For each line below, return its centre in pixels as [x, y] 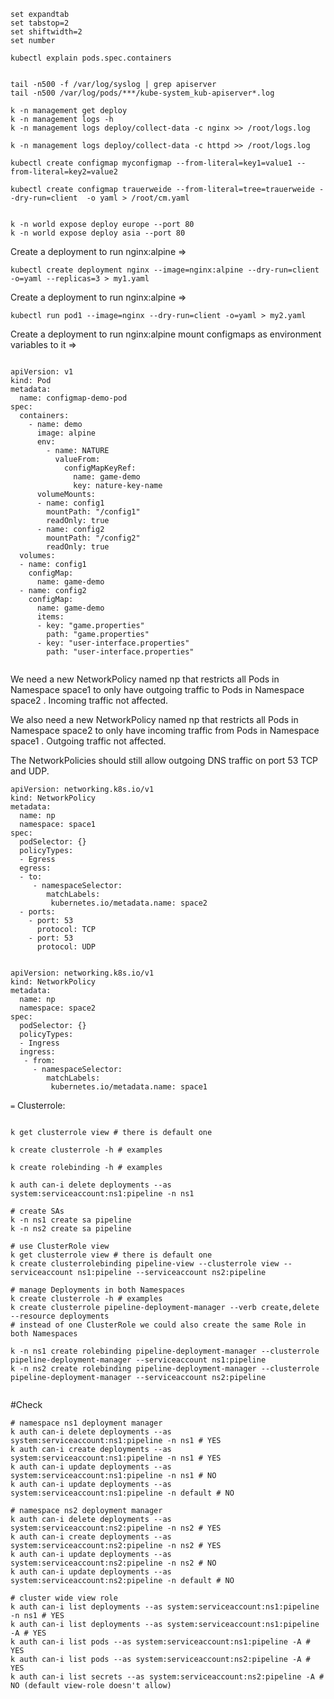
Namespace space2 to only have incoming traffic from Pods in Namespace [165, 730]
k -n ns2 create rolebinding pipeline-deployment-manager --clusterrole [165, 1369]
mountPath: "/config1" [93, 512]
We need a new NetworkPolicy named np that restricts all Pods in [145, 679]
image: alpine [66, 433]
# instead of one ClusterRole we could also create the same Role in [158, 1325]
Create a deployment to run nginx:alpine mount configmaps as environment [166, 334]
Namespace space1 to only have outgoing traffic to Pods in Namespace [157, 689]
